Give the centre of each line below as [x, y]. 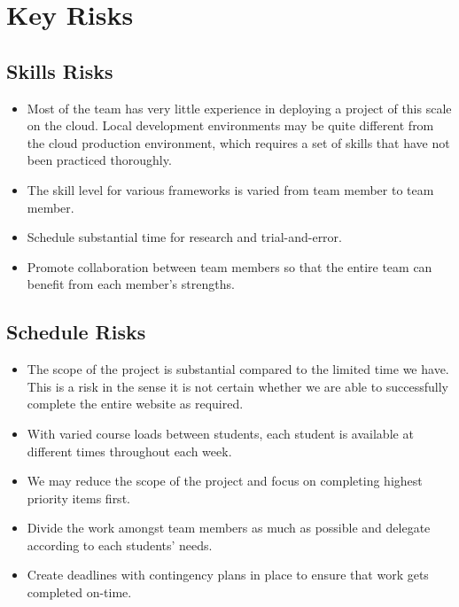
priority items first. [78, 498]
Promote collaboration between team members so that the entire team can [229, 266]
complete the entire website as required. [135, 404]
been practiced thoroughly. [99, 160]
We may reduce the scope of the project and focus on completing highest [225, 481]
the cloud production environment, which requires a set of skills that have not [238, 142]
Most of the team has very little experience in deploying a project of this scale [239, 108]
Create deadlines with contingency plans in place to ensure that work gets [228, 575]
